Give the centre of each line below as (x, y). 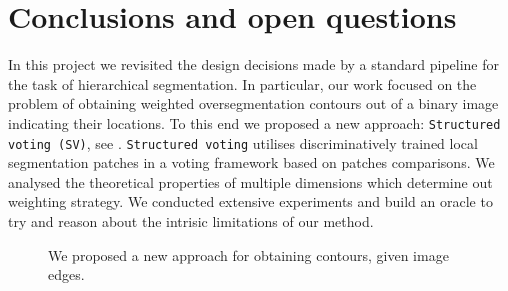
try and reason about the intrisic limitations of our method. (191, 221)
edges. (66, 274)
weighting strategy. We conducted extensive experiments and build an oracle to (250, 201)
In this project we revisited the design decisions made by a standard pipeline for (254, 64)
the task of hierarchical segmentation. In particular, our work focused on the (242, 83)
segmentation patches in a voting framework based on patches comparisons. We (251, 162)
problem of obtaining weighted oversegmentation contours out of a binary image (253, 103)
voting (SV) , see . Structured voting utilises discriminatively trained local (243, 142)
